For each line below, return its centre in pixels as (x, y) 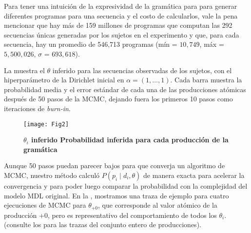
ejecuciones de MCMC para (45, 205)
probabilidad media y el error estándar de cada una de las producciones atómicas (125, 89)
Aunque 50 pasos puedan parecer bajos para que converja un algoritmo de (115, 165)
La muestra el (24, 70)
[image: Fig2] (46, 124)
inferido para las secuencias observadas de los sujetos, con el (142, 70)
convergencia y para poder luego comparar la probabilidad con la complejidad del (126, 185)
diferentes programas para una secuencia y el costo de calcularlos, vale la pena (121, 15)
